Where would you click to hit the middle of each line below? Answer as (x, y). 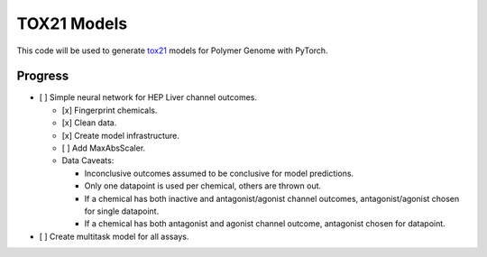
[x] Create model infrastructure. (121, 135)
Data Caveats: (88, 161)
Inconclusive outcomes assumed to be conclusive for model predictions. (219, 173)
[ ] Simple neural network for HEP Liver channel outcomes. (148, 97)
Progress (43, 76)
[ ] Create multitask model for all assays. (114, 236)
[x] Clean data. (89, 123)
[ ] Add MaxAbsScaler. (104, 148)
